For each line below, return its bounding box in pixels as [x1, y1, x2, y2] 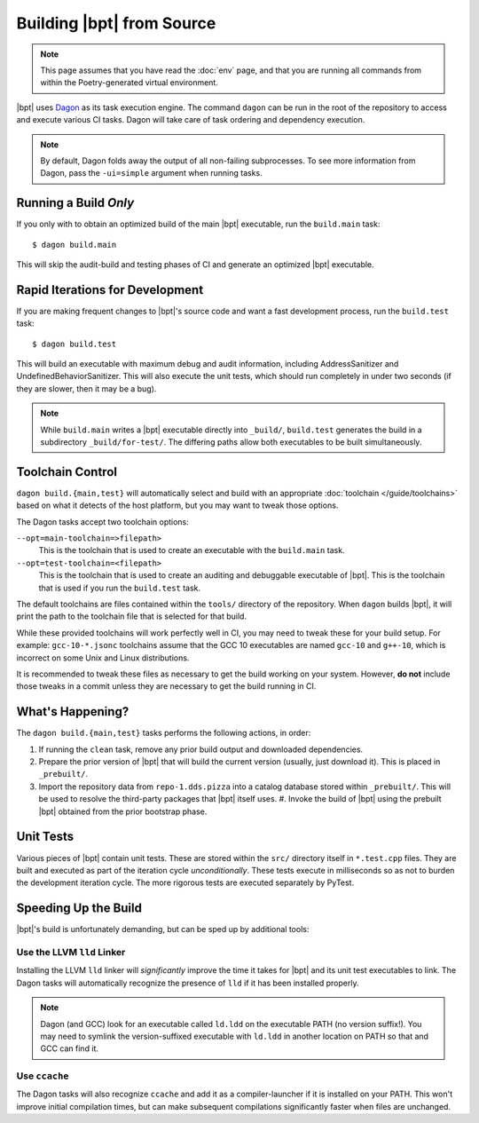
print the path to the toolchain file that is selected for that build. [16, 611, 247, 621]
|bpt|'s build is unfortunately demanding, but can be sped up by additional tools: [16, 924, 310, 935]
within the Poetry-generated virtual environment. [40, 77, 219, 88]
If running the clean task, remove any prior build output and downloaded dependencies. [38, 744, 364, 755]
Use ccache [16, 1070, 69, 1082]
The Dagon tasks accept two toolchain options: [16, 516, 190, 527]
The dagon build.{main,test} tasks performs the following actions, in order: [16, 728, 311, 739]
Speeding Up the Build [16, 901, 142, 916]
